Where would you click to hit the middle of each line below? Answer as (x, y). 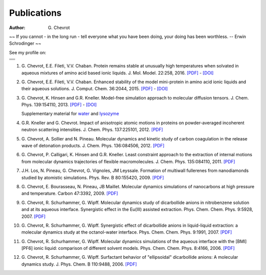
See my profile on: (28, 52)
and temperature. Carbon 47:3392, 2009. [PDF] (70, 193)
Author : (17, 28)
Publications (35, 13)
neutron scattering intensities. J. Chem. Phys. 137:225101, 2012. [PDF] (92, 130)
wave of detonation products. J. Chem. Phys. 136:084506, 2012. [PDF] (93, 146)
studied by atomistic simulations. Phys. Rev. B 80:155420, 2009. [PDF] (93, 177)
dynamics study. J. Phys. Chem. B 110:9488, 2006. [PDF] (79, 264)
